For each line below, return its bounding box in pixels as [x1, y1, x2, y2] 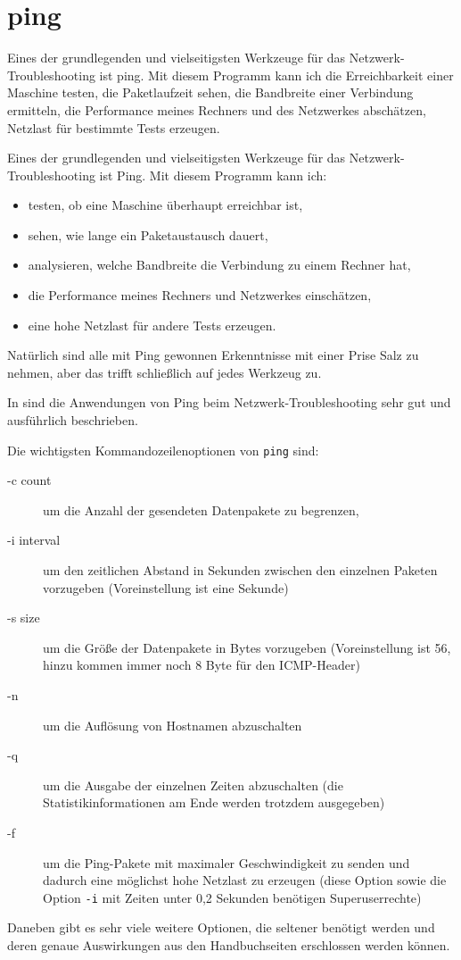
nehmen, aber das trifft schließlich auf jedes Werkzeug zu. [7, 363, 322, 381]
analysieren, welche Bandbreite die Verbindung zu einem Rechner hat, [28, 255, 411, 274]
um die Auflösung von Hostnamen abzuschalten [43, 715, 302, 734]
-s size [7, 608, 40, 627]
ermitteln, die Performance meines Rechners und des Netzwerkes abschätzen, [7, 100, 426, 119]
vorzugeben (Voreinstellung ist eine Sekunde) [43, 578, 289, 597]
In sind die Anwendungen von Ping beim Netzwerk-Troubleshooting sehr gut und [7, 393, 451, 412]
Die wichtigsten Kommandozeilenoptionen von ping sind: [7, 440, 319, 459]
